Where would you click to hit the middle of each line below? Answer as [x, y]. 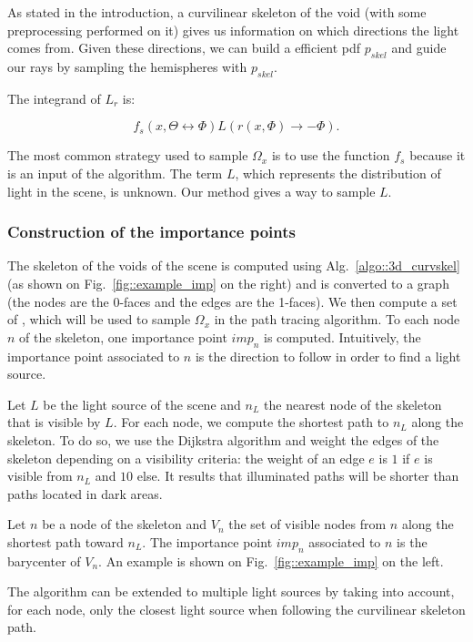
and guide [419, 48]
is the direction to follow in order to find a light [328, 356]
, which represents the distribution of [338, 173]
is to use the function [331, 155]
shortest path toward [65, 541]
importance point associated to [94, 356]
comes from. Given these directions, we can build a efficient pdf [184, 48]
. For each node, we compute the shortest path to [251, 422]
